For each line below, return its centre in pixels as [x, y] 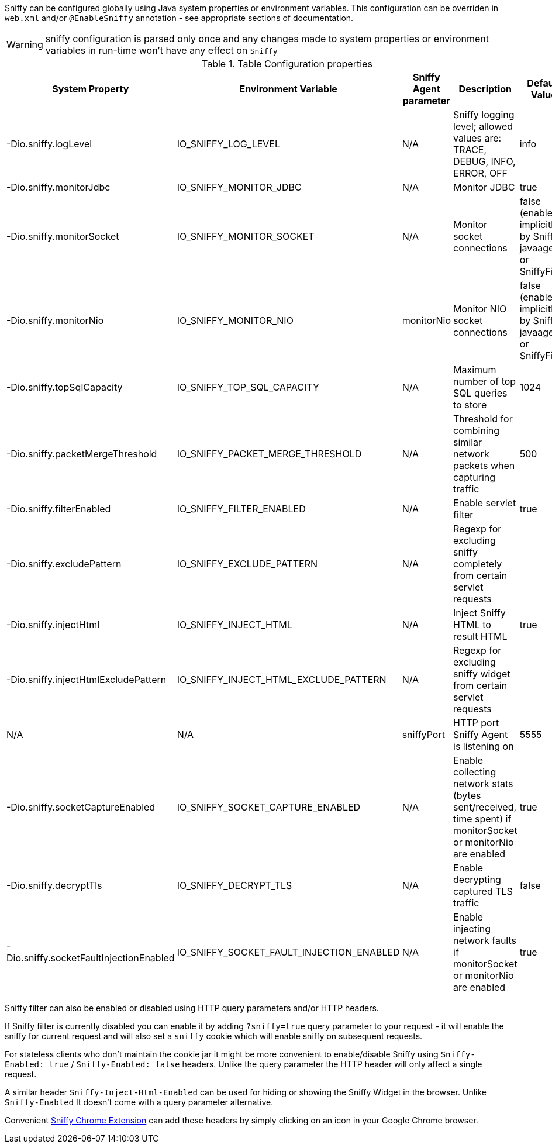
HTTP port [476, 723]
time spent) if [482, 819]
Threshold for [483, 419]
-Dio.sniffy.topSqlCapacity [65, 387]
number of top [485, 381]
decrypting [477, 880]
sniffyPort [423, 735]
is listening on [484, 746]
